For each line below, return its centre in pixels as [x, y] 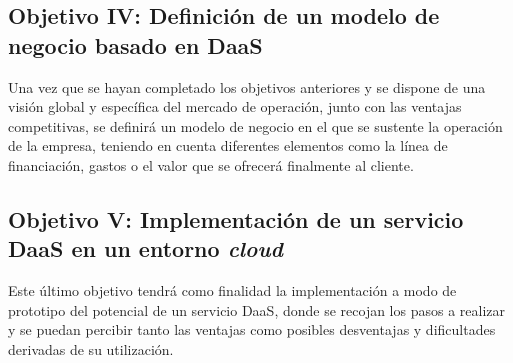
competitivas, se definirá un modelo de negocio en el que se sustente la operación [255, 125]
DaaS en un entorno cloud [145, 248]
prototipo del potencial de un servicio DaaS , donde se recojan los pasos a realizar [257, 309]
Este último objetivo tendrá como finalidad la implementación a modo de [232, 290]
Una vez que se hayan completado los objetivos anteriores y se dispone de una [247, 86]
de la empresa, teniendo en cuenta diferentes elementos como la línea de [228, 145]
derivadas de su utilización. [91, 348]
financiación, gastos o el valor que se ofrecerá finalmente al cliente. [211, 164]
